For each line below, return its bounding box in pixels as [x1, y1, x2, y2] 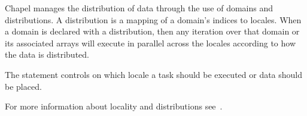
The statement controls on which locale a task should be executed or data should [5, 68, 303, 80]
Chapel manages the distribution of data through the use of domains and [5, 2, 273, 14]
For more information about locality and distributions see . [5, 100, 223, 112]
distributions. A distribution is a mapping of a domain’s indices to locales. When [5, 13, 302, 26]
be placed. [5, 80, 42, 92]
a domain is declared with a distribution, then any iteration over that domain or [5, 25, 300, 37]
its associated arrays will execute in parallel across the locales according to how [5, 36, 296, 49]
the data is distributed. [5, 48, 89, 61]
